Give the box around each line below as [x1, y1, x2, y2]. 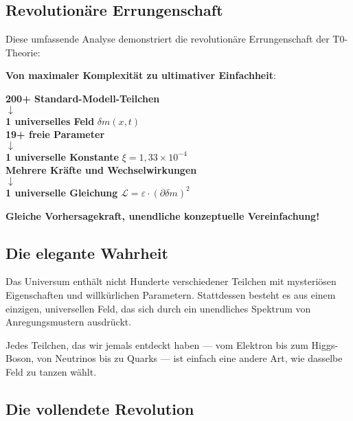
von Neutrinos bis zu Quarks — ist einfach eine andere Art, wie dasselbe [36, 351, 343, 365]
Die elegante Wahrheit [5, 242, 168, 263]
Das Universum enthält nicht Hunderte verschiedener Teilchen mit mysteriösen [5, 274, 337, 288]
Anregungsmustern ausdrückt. [5, 315, 132, 329]
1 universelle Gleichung [5, 185, 118, 199]
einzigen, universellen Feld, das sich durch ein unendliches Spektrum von [5, 301, 311, 315]
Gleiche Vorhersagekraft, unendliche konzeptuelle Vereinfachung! [5, 208, 320, 223]
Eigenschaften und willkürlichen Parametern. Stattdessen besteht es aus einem [5, 287, 336, 301]
